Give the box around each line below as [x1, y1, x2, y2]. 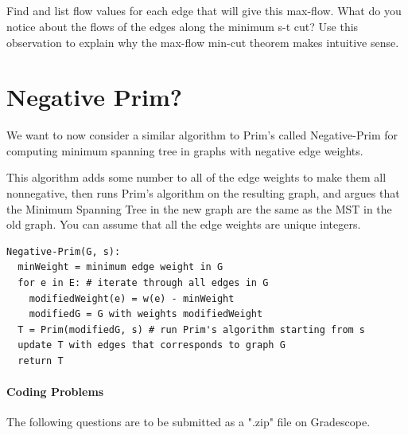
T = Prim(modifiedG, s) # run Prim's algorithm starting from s [17, 323, 366, 335]
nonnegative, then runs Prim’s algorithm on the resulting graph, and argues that [6, 185, 400, 202]
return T [17, 355, 64, 367]
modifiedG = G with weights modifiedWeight [29, 308, 263, 320]
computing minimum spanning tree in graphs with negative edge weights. [6, 142, 363, 159]
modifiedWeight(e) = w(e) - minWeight [29, 292, 235, 304]
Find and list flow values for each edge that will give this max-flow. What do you [6, 2, 402, 19]
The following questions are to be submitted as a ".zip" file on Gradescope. [6, 413, 371, 430]
